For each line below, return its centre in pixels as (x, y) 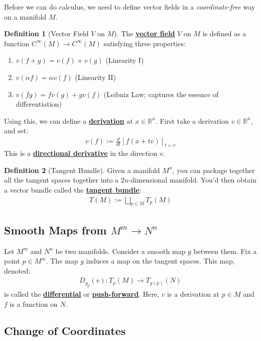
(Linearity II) (95, 77)
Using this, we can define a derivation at (69, 120)
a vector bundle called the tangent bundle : (73, 190)
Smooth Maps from (55, 230)
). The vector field (145, 33)
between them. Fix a (225, 251)
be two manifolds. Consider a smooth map (120, 251)
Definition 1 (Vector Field (46, 33)
